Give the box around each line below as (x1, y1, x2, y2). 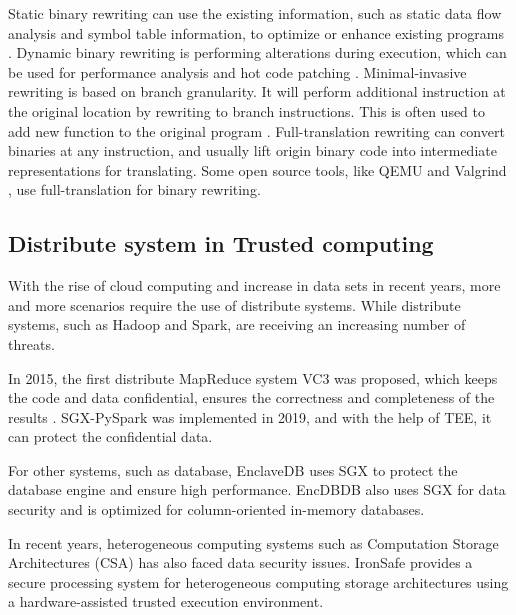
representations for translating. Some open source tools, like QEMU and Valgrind (8, 159, 507, 180)
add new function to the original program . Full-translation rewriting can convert (8, 120, 505, 141)
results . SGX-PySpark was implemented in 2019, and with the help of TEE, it (8, 406, 492, 427)
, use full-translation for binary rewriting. (8, 179, 261, 200)
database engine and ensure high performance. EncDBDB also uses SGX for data (8, 479, 506, 500)
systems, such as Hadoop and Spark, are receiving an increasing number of (8, 314, 466, 335)
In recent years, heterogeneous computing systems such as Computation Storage (8, 532, 499, 553)
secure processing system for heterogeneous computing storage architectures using (8, 571, 509, 592)
